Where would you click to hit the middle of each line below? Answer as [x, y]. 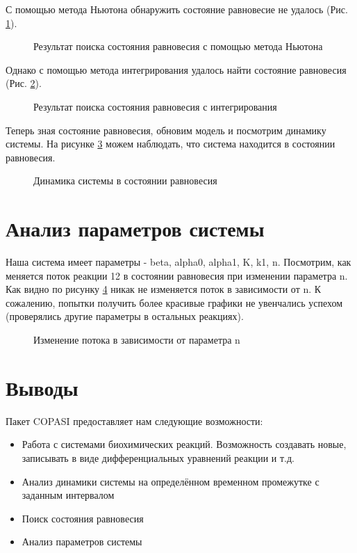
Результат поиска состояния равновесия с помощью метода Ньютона [178, 46]
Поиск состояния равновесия [83, 518]
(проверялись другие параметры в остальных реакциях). [125, 316]
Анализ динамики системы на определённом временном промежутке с [171, 481]
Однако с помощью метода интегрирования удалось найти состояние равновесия [176, 69]
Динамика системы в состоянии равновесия [125, 181]
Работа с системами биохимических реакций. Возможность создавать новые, [184, 444]
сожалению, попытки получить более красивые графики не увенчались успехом [174, 302]
